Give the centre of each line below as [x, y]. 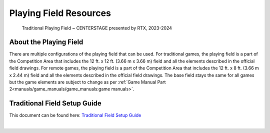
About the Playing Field [46, 42]
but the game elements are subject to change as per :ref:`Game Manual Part [87, 82]
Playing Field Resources [60, 13]
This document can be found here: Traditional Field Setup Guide [75, 115]
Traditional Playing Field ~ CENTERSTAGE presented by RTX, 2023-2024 [97, 28]
